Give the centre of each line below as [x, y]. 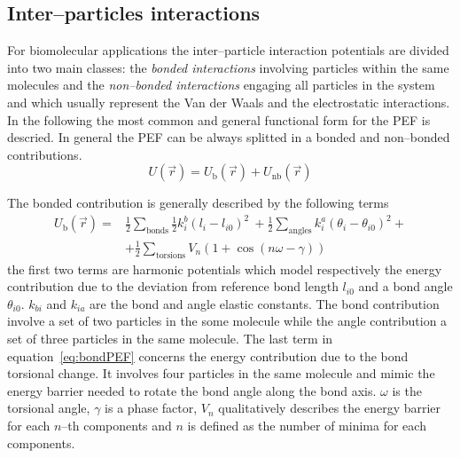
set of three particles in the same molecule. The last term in [170, 338]
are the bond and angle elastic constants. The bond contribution [265, 303]
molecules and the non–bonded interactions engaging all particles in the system [221, 85]
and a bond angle [405, 286]
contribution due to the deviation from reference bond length [173, 286]
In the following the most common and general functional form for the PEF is [219, 119]
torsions [171, 255]
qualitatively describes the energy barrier [330, 408]
